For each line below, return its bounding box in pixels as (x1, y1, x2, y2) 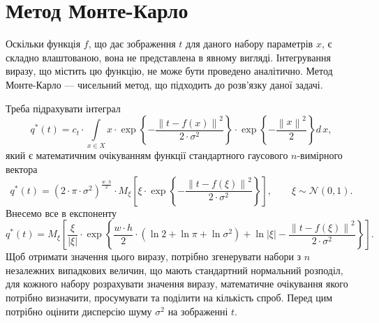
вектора (6, 162, 38, 176)
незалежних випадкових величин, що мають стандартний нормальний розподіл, (6, 262, 343, 277)
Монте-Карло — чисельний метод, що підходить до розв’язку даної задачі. (6, 77, 323, 91)
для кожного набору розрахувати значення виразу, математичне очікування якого (6, 276, 348, 291)
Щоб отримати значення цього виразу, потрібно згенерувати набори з (6, 249, 302, 264)
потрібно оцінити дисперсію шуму (6, 303, 152, 318)
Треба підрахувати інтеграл (6, 100, 121, 115)
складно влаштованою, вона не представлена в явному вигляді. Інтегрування (6, 50, 331, 64)
